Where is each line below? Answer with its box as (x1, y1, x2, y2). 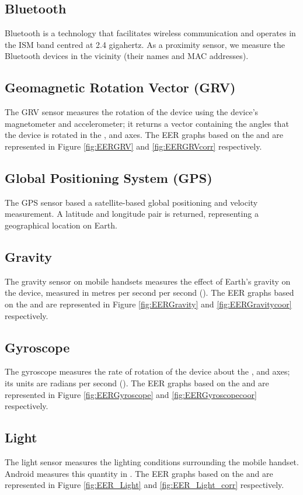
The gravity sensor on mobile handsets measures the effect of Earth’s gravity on (5, 275, 291, 287)
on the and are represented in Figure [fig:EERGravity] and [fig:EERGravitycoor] (5, 297, 292, 310)
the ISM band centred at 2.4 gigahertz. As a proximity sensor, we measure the (5, 38, 285, 50)
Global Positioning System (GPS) (5, 168, 213, 186)
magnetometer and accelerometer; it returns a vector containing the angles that (5, 117, 289, 129)
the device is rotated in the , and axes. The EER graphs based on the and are (5, 129, 283, 141)
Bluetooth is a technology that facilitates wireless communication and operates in (5, 27, 296, 39)
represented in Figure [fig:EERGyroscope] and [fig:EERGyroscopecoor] (5, 388, 257, 400)
